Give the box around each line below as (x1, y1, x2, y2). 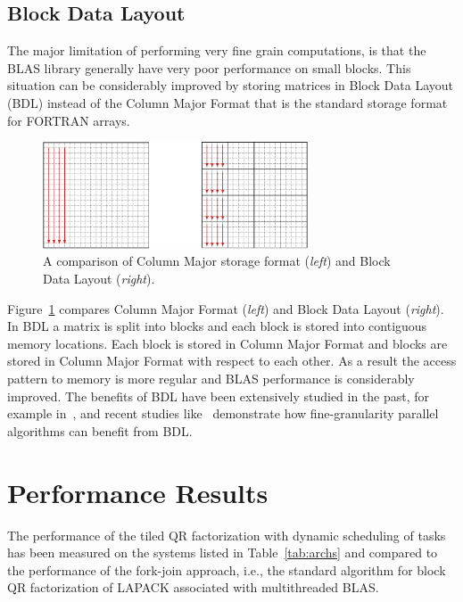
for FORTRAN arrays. (7, 111, 130, 129)
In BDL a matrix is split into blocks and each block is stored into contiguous (7, 317, 427, 335)
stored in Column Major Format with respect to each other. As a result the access (7, 351, 457, 370)
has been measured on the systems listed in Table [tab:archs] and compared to (7, 543, 438, 562)
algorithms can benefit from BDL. (7, 421, 193, 440)
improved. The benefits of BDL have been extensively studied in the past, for (7, 386, 430, 405)
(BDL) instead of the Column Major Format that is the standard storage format (7, 93, 448, 111)
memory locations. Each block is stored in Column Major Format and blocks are (7, 334, 448, 352)
